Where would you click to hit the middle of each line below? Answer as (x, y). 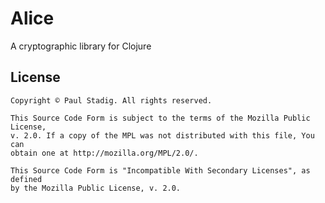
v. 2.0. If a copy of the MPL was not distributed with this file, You (162, 135)
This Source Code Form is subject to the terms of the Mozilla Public (160, 118)
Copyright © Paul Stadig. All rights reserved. (111, 100)
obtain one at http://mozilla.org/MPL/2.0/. (104, 153)
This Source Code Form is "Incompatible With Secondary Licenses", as (160, 170)
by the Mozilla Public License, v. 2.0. (96, 188)
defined (26, 179)
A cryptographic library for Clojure (81, 46)
